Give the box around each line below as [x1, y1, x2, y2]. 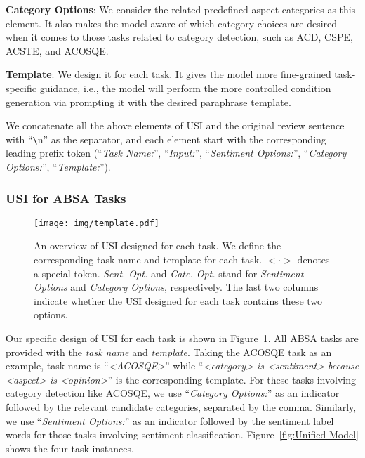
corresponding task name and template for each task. [34, 252, 263, 267]
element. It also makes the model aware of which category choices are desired [6, 15, 338, 30]
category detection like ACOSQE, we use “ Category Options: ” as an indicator [6, 386, 340, 400]
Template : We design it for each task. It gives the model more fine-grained [6, 67, 331, 81]
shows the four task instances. [6, 440, 134, 455]
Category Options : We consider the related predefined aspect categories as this [6, 2, 356, 16]
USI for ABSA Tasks [6, 189, 126, 207]
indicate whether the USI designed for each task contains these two [34, 293, 323, 308]
